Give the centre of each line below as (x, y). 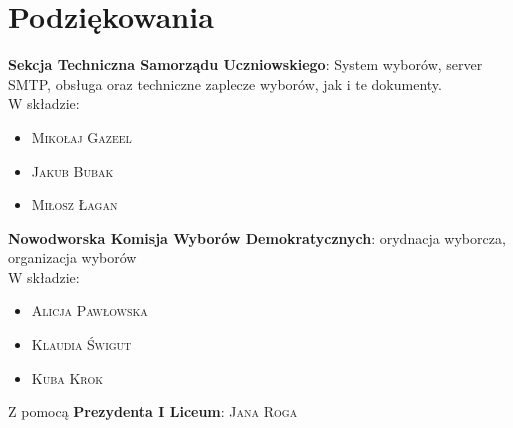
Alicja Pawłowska (89, 310)
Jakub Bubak (72, 170)
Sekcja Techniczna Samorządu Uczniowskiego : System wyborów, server (245, 64)
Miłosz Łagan (74, 204)
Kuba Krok (67, 377)
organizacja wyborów (72, 257)
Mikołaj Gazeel (81, 136)
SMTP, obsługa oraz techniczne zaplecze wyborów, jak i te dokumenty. (225, 83)
